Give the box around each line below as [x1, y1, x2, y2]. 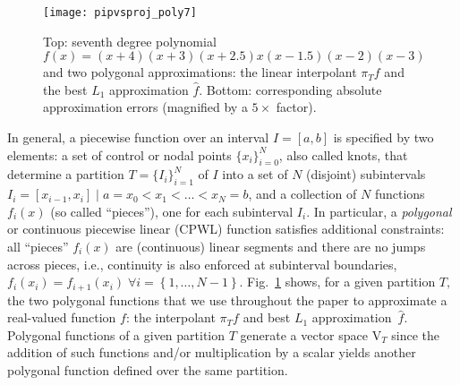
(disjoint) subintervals [306, 165, 426, 184]
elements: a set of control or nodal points [7, 145, 232, 164]
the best [43, 80, 88, 98]
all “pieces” [7, 237, 69, 255]
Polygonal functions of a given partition [7, 325, 226, 344]
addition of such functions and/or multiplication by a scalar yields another [7, 343, 416, 362]
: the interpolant [125, 308, 216, 327]
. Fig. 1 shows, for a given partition [239, 272, 436, 291]
